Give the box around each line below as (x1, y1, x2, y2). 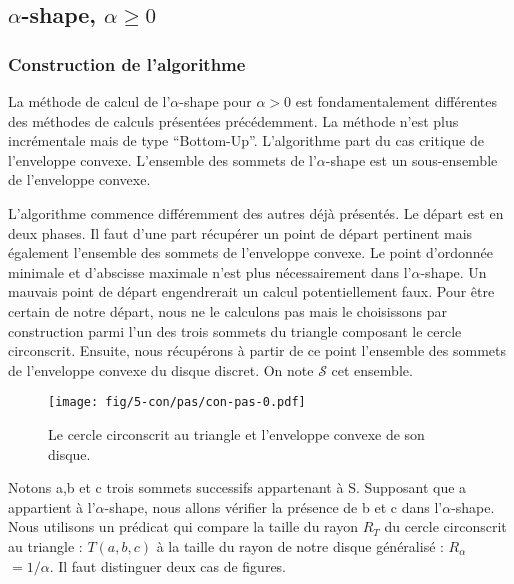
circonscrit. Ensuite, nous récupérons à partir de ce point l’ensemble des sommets (8, 340, 507, 361)
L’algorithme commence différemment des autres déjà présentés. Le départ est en (8, 202, 504, 223)
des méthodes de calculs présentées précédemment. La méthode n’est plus (8, 110, 459, 131)
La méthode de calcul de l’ (8, 91, 171, 111)
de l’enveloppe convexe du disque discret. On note (8, 359, 314, 380)
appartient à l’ (8, 496, 96, 517)
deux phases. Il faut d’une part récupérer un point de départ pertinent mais (8, 222, 473, 243)
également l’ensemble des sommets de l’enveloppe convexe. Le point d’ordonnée (8, 242, 494, 263)
